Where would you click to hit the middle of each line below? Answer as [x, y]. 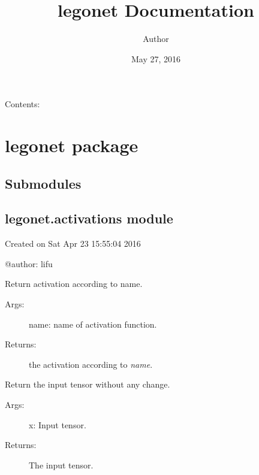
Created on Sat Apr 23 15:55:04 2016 [73, 243]
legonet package [72, 145]
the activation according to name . [91, 364]
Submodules [43, 183]
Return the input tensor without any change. [88, 384]
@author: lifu [29, 263]
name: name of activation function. [93, 324]
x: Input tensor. [58, 424]
